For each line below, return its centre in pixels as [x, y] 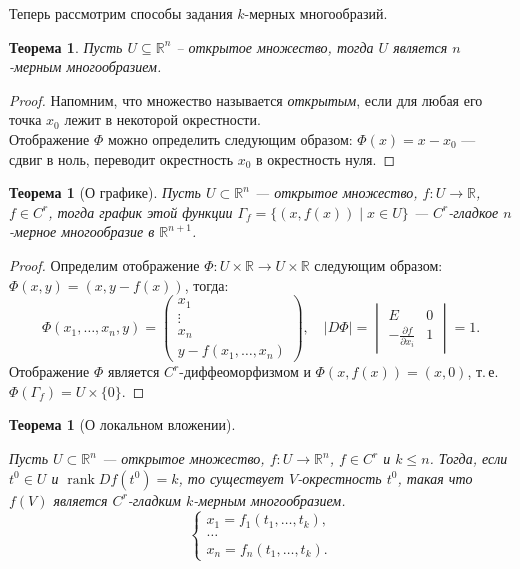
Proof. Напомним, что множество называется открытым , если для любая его [246, 99]
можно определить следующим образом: [230, 138]
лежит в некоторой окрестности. [162, 119]
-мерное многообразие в [82, 231]
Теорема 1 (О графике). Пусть [105, 192]
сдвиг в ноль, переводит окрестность [121, 158]
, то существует [231, 477]
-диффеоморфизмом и [245, 371]
